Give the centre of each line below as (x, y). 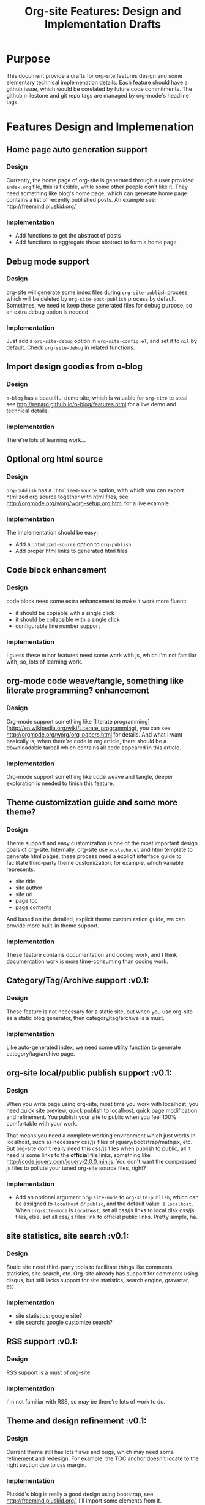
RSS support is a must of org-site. (49, 1372)
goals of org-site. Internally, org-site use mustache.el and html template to (99, 849)
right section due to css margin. (47, 1464)
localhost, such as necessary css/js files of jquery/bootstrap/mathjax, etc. (99, 1142)
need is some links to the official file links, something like (79, 1155)
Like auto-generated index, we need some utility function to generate (94, 1047)
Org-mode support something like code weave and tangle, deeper (90, 777)
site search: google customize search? (64, 1322)
